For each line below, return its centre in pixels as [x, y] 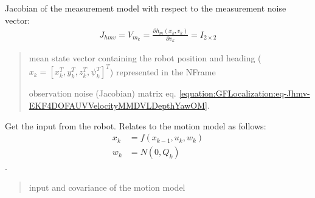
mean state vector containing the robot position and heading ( [145, 58]
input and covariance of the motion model [107, 187]
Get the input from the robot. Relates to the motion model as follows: [136, 125]
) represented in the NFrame [163, 71]
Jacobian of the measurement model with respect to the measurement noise [146, 8]
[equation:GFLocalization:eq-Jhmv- [244, 93]
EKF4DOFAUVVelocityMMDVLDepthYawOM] [118, 105]
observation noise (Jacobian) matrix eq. [102, 93]
